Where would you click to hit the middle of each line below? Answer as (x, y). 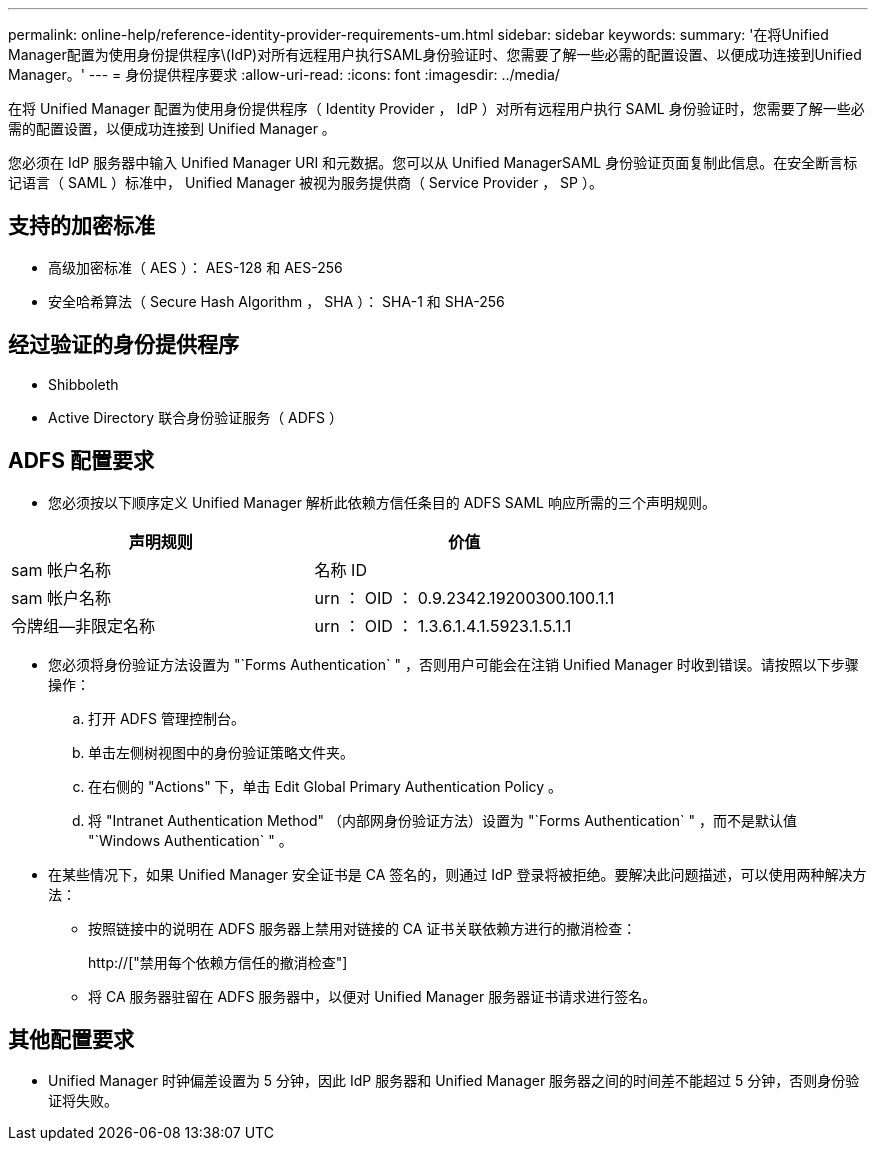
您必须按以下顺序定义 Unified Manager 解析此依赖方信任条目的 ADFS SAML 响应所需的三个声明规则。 (382, 502)
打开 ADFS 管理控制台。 (166, 718)
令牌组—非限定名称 (83, 625)
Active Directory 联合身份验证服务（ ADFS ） (196, 417)
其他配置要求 (71, 1039)
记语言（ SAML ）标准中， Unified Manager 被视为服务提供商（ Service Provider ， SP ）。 (305, 182)
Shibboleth (83, 384)
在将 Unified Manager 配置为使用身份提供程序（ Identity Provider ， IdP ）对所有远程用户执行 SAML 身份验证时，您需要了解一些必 (436, 108)
